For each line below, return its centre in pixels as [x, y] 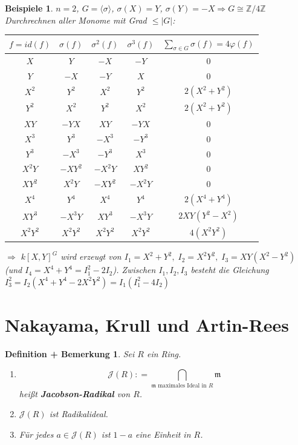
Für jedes [36, 434]
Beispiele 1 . [29, 8]
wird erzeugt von [91, 256]
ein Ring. [164, 353]
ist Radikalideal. [79, 414]
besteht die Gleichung [230, 270]
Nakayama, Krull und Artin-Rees [147, 324]
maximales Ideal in [182, 385]
